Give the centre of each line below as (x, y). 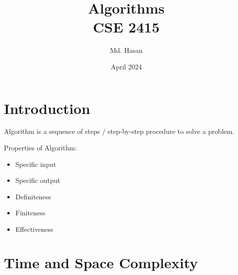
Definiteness (33, 196)
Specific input (36, 164)
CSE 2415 (126, 27)
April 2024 (126, 66)
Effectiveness (34, 229)
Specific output (38, 180)
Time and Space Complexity (101, 262)
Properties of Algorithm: (41, 148)
